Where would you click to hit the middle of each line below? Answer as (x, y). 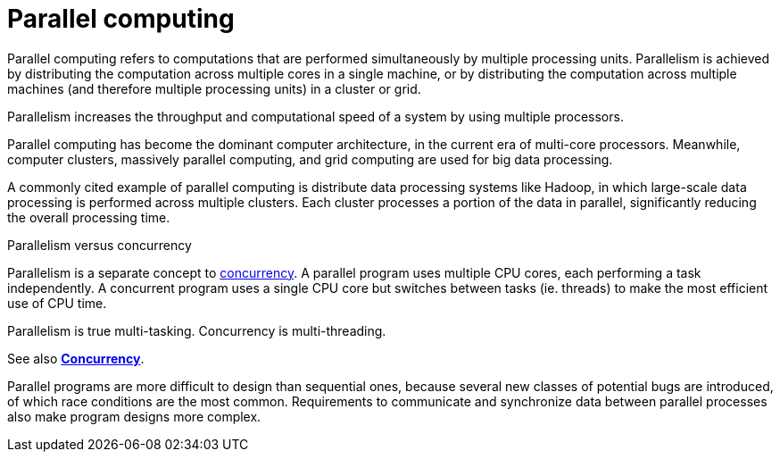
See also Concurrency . (76, 358)
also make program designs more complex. (134, 416)
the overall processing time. (89, 217)
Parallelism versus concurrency (100, 245)
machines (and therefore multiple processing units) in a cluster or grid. (214, 88)
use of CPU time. (57, 303)
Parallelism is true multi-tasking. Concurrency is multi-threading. (197, 330)
